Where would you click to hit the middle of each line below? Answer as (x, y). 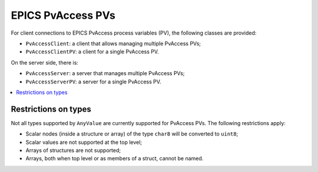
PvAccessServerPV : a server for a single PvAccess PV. (93, 82)
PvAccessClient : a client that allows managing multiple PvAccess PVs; (113, 43)
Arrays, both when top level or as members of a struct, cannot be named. (115, 158)
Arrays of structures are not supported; (73, 150)
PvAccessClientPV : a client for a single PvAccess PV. (92, 52)
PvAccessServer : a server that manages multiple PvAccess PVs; (105, 73)
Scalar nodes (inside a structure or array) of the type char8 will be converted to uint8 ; (132, 134)
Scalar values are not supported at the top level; (84, 142)
